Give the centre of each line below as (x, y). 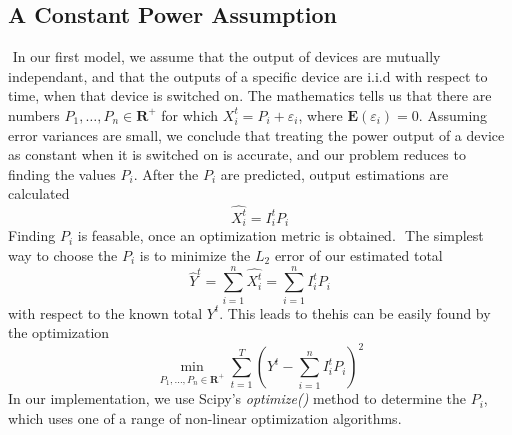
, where (320, 114)
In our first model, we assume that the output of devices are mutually (226, 56)
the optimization (59, 332)
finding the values (62, 173)
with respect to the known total (105, 312)
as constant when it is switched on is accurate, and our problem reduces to (237, 154)
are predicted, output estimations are (334, 173)
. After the (166, 173)
